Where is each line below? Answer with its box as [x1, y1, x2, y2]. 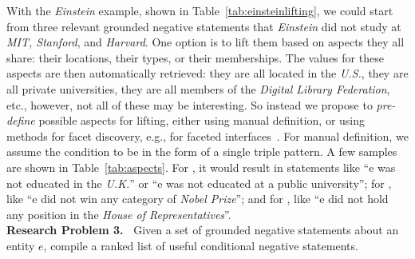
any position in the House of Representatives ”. [6, 205, 231, 222]
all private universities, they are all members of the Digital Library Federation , [6, 80, 390, 97]
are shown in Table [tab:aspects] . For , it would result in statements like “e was [6, 158, 396, 175]
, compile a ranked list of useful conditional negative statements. [43, 237, 358, 253]
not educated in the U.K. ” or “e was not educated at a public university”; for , [6, 174, 392, 191]
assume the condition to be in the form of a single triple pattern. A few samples [6, 143, 397, 160]
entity [6, 237, 35, 253]
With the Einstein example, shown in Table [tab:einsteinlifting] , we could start [6, 2, 393, 18]
